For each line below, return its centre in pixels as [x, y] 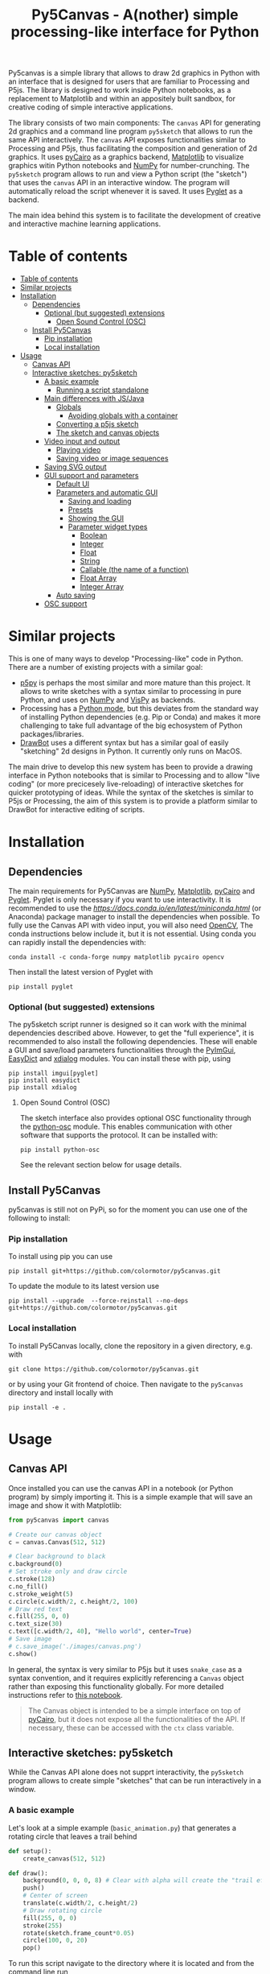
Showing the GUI [96, 518]
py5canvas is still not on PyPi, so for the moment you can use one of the [128, 1210]
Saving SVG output [75, 467]
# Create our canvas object [55, 1534]
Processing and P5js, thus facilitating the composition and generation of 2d [133, 149]
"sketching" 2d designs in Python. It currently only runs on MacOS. [131, 751]
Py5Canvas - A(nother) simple [135, 15]
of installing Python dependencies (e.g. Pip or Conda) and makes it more [140, 717]
